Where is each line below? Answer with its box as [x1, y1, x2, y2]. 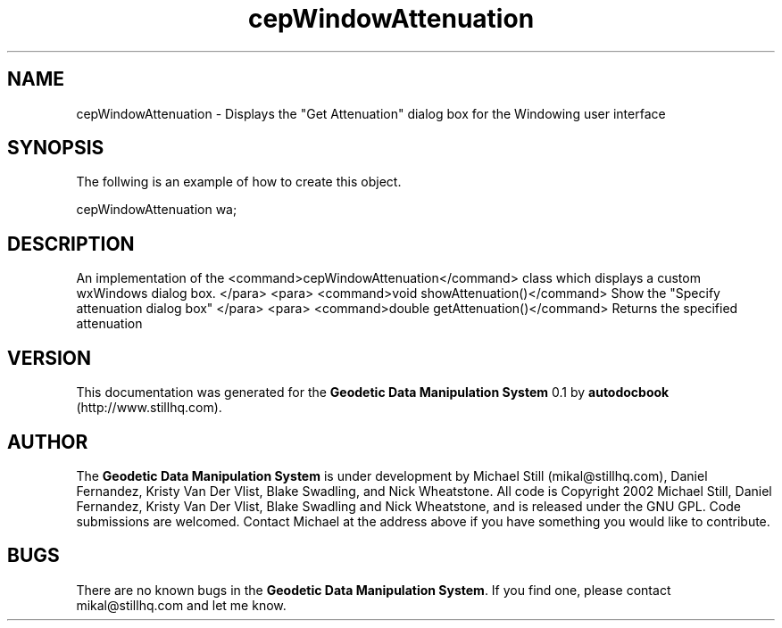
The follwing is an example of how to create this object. [76, 174, 402, 190]
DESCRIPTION [7, 232, 135, 255]
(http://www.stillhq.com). [76, 400, 222, 416]
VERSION [7, 346, 92, 369]
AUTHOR [7, 430, 88, 453]
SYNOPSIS [7, 136, 104, 160]
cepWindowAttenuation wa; [76, 202, 237, 218]
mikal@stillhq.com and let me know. [76, 597, 287, 613]
